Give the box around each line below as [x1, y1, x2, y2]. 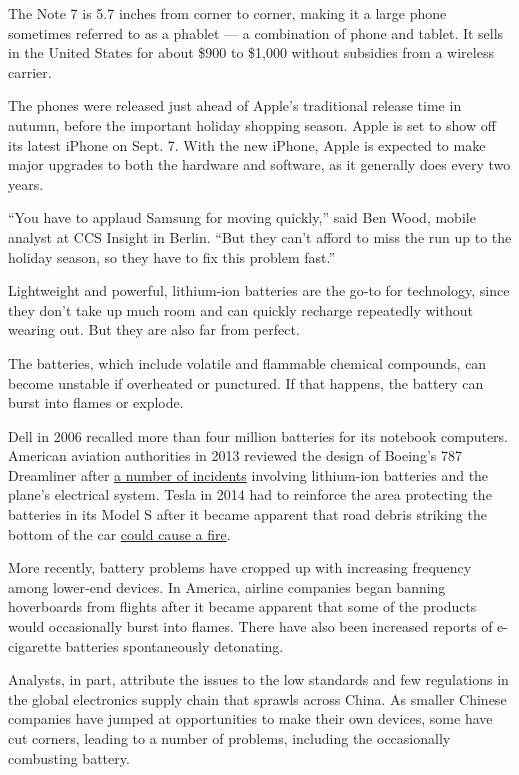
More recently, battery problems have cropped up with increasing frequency [8, 557, 472, 578]
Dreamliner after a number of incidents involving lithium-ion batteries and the [8, 464, 489, 485]
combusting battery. [8, 747, 130, 768]
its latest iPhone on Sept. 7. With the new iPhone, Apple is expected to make [8, 134, 486, 155]
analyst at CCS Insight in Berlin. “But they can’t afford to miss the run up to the [8, 226, 512, 247]
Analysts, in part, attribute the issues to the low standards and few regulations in [8, 669, 509, 690]
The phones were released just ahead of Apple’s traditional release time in [8, 95, 462, 116]
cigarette [8, 635, 61, 656]
